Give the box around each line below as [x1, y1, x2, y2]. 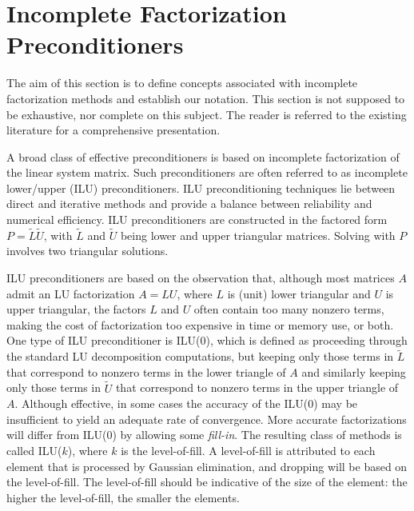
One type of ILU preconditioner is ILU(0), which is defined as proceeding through [6, 332, 408, 349]
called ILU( [6, 442, 62, 459]
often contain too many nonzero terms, [193, 301, 384, 317]
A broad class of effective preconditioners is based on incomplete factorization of [6, 148, 400, 165]
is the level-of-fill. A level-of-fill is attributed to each [121, 442, 376, 459]
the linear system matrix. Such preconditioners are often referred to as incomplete [6, 164, 408, 181]
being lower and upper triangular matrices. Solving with [120, 226, 396, 243]
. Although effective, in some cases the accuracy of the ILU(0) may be [14, 395, 358, 412]
